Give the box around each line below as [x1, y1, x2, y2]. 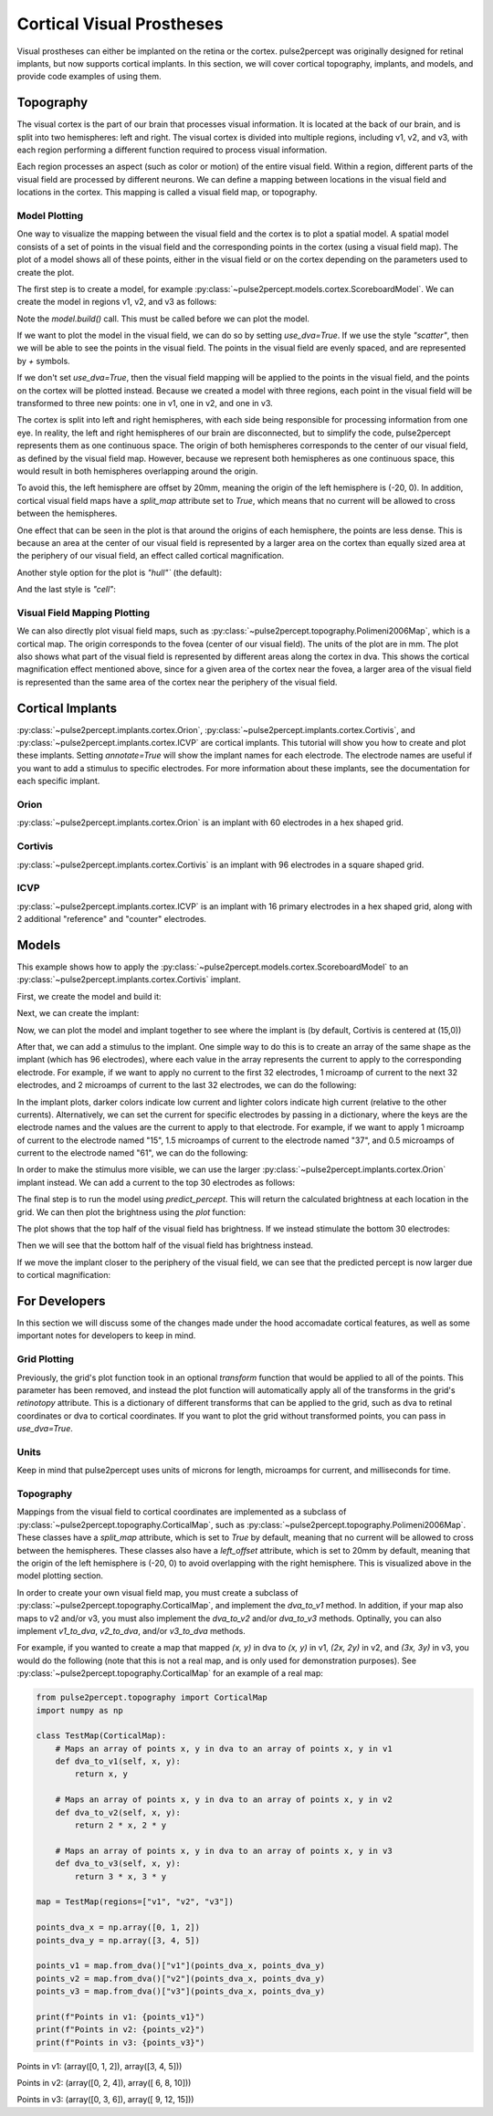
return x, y [74, 1769, 128, 1779]
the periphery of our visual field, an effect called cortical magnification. [16, 550, 285, 561]
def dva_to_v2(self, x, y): [55, 1807, 182, 1817]
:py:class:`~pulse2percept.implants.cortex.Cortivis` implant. [16, 974, 241, 985]
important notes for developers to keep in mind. [16, 1330, 196, 1341]
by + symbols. [16, 355, 70, 366]
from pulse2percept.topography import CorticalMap [36, 1692, 268, 1702]
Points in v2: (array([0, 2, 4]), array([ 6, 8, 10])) [16, 2078, 192, 2089]
